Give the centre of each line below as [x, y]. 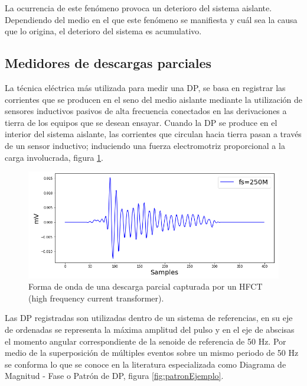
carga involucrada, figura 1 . [54, 157]
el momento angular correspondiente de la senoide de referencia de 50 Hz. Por [146, 341]
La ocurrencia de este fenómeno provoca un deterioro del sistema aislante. [138, 8]
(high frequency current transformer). [96, 298]
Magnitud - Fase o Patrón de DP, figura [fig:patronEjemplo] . [114, 376]
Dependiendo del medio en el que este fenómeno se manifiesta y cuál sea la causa [151, 19]
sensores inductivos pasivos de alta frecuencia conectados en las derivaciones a [146, 111]
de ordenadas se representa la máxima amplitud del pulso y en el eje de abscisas [150, 329]
